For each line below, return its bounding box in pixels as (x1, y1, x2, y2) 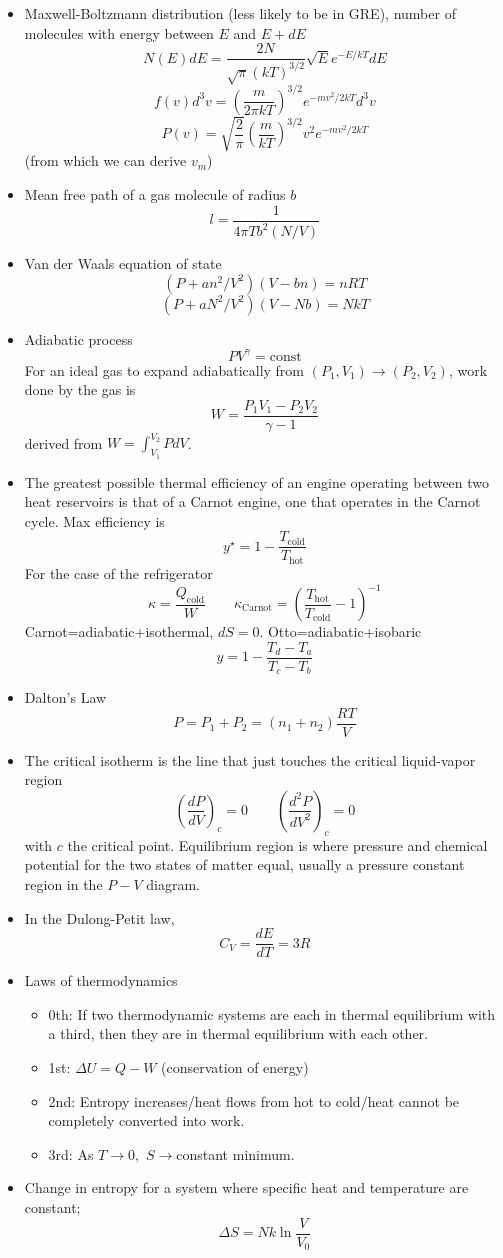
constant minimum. (176, 1143, 295, 1164)
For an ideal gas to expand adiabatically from (24, 359, 305, 380)
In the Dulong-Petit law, (24, 907, 175, 928)
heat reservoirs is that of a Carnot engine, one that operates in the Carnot (24, 491, 481, 512)
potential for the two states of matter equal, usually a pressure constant (24, 854, 465, 875)
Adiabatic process (24, 328, 133, 349)
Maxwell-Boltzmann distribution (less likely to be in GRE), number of (24, 3, 456, 23)
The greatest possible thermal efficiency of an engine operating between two (24, 471, 490, 492)
